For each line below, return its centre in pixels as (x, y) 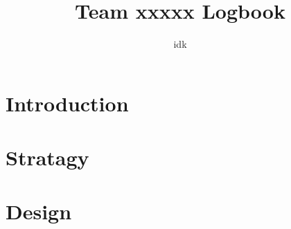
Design (39, 211)
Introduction (67, 103)
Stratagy (47, 157)
